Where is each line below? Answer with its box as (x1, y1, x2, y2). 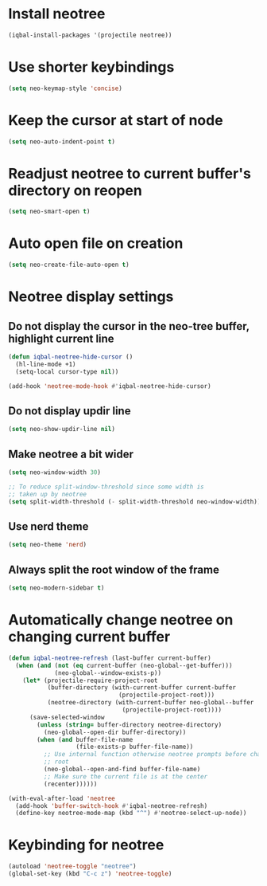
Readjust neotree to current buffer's (8, 164, 252, 182)
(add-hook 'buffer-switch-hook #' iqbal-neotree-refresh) (15, 802, 208, 810)
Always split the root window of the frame (8, 563, 220, 576)
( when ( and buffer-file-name (37, 735, 133, 743)
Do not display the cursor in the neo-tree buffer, (8, 320, 250, 333)
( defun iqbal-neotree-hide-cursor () (8, 353, 133, 361)
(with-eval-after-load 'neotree (8, 794, 115, 802)
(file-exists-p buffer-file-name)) (75, 743, 194, 751)
